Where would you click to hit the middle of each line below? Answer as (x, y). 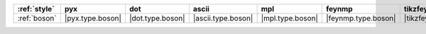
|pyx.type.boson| (93, 18)
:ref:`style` (36, 9)
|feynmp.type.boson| (361, 18)
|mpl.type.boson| (290, 18)
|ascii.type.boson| (223, 18)
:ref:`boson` (37, 18)
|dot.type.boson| (157, 18)
